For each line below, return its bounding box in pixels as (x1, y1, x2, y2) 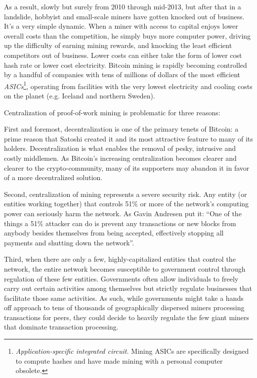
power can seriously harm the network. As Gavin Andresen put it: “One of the (4, 208, 242, 218)
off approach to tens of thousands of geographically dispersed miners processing (4, 302, 245, 313)
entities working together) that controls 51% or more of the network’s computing (4, 198, 249, 209)
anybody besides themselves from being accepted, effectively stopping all (4, 228, 224, 238)
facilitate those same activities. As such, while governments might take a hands (4, 292, 244, 303)
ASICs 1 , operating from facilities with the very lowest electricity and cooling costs (4, 79, 253, 91)
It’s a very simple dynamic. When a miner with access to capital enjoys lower (4, 21, 238, 31)
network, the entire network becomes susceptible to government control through (4, 263, 246, 274)
